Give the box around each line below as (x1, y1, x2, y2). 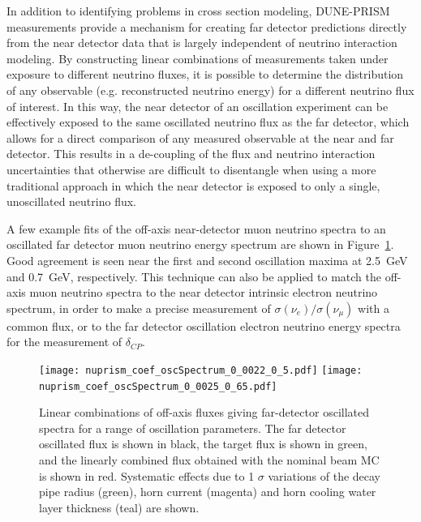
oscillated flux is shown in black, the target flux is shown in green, (39, 435, 367, 452)
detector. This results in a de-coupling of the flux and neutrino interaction (6, 145, 376, 162)
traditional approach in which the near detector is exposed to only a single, (6, 177, 380, 194)
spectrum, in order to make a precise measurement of (6, 299, 271, 316)
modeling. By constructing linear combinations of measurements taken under (6, 49, 389, 66)
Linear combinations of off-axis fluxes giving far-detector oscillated (39, 404, 370, 421)
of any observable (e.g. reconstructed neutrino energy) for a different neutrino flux (6, 81, 415, 98)
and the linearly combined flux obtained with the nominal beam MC (39, 451, 380, 468)
